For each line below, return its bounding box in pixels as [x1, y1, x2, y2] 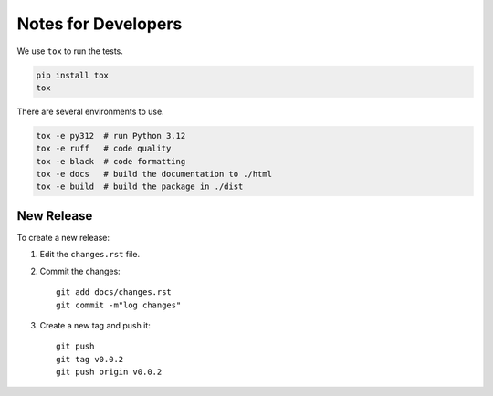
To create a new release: [16, 232, 110, 243]
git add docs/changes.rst [56, 287, 173, 297]
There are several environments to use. [16, 106, 164, 117]
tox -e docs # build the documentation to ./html [36, 169, 273, 180]
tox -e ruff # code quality [36, 143, 172, 154]
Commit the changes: [39, 266, 121, 276]
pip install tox [36, 69, 110, 80]
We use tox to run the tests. [16, 46, 123, 57]
